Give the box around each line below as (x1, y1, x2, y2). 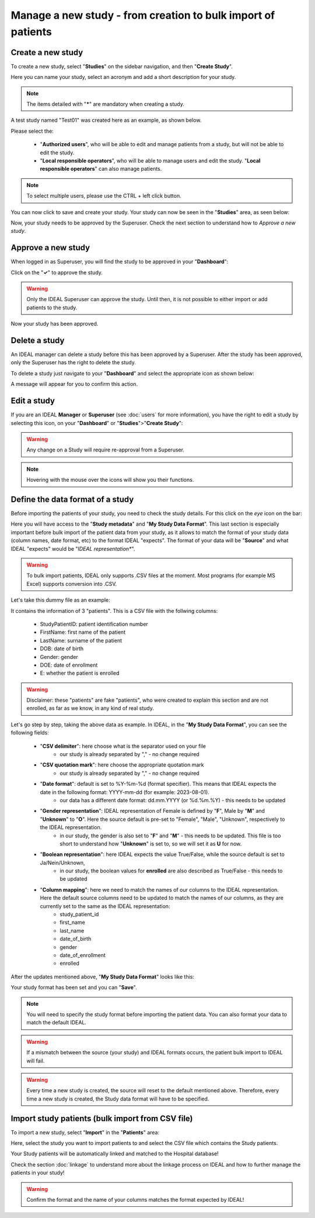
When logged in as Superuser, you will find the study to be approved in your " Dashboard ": (10, 258, 229, 265)
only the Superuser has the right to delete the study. (10, 359, 136, 366)
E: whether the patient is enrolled (40, 670, 120, 677)
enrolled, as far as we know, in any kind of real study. (26, 705, 154, 712)
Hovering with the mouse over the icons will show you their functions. (26, 477, 194, 484)
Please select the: (10, 127, 54, 134)
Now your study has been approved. (10, 320, 99, 327)
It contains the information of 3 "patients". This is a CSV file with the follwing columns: (10, 607, 218, 614)
